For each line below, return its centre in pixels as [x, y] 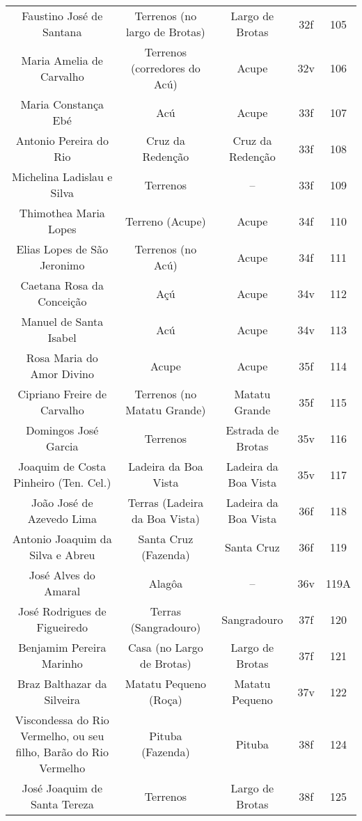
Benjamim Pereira [62, 647]
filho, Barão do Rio [62, 752]
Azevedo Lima [62, 518]
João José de [62, 502]
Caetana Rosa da [62, 285]
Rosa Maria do [62, 358]
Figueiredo [62, 627]
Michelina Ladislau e [62, 177]
